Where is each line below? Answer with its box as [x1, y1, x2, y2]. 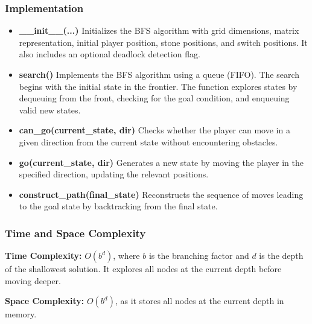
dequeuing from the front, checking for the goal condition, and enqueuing [19, 92, 290, 104]
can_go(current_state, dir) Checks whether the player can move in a [19, 124, 290, 136]
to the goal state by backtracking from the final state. [19, 200, 218, 212]
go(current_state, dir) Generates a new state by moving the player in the [19, 156, 304, 168]
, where [113, 249, 140, 262]
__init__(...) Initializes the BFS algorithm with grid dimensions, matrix [19, 24, 299, 37]
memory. [5, 308, 37, 320]
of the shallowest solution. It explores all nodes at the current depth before [5, 262, 282, 275]
